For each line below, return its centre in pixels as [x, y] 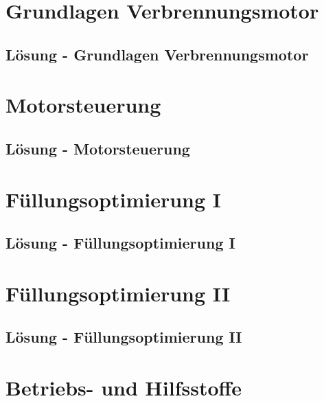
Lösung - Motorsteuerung [98, 148]
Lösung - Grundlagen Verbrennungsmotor [157, 54]
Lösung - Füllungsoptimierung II [124, 337]
